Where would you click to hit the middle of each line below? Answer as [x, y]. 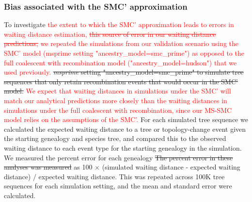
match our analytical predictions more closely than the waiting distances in [116, 100]
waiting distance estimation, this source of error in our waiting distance [110, 34]
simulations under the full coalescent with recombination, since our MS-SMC [118, 110]
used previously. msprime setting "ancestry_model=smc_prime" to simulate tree [124, 72]
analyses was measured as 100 [48, 167]
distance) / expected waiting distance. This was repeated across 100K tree [114, 176]
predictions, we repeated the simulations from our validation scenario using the [121, 43]
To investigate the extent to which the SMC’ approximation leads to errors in [119, 24]
